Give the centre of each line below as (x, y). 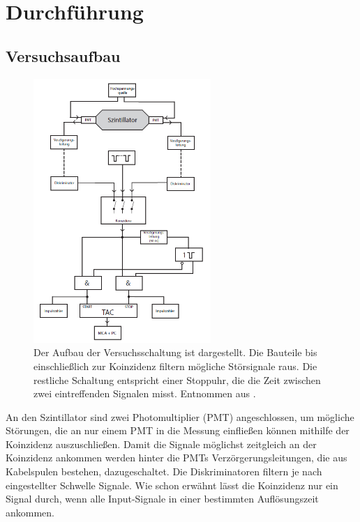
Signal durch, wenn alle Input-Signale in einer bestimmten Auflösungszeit (162, 499)
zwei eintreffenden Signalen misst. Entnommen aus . (145, 393)
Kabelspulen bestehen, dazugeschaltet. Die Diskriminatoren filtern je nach (164, 471)
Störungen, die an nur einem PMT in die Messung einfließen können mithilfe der (178, 430)
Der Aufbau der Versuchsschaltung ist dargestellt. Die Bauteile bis (175, 352)
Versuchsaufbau (63, 55)
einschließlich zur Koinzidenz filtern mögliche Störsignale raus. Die (175, 366)
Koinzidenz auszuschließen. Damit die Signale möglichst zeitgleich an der (161, 444)
